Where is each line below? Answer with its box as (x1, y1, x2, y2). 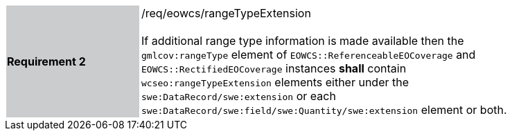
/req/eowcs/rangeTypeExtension (141, 6, 311, 20)
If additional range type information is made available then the (141, 34, 464, 48)
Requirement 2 (7, 55, 86, 68)
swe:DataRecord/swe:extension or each (141, 89, 336, 103)
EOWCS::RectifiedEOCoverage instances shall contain (141, 61, 407, 75)
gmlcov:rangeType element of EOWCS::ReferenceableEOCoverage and (141, 48, 476, 61)
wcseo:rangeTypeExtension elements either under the (141, 75, 409, 89)
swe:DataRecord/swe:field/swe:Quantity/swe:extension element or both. (141, 103, 507, 117)
